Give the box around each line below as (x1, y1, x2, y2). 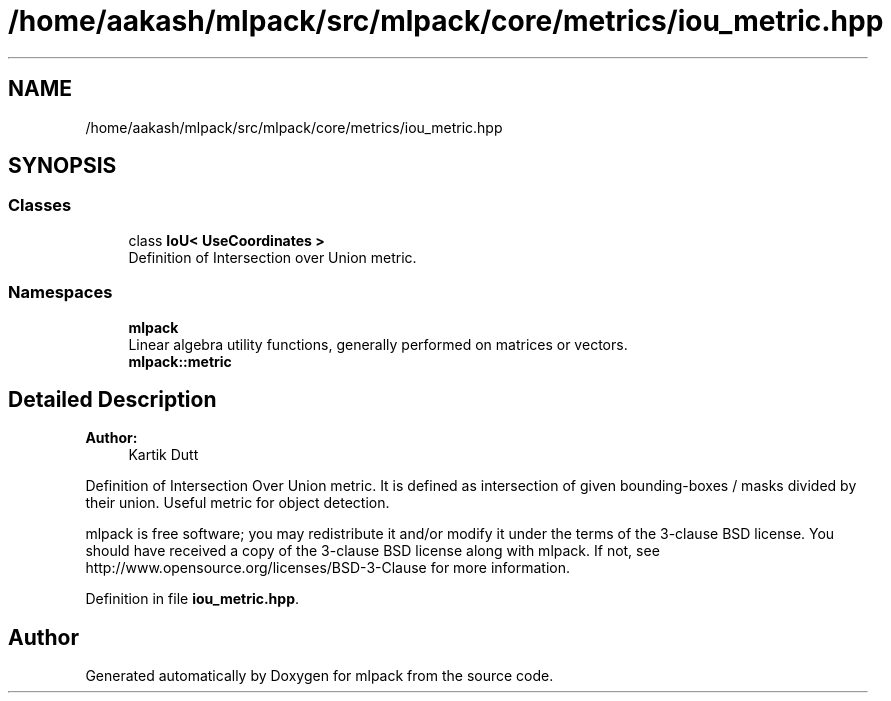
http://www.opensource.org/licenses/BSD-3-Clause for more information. (85, 559, 570, 577)
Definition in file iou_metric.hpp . (85, 590, 300, 608)
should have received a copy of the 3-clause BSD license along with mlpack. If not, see (85, 542, 660, 560)
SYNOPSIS (8, 153, 117, 179)
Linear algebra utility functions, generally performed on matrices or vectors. (128, 335, 628, 353)
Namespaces (8, 282, 113, 303)
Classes (8, 195, 72, 216)
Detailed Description (8, 386, 217, 412)
